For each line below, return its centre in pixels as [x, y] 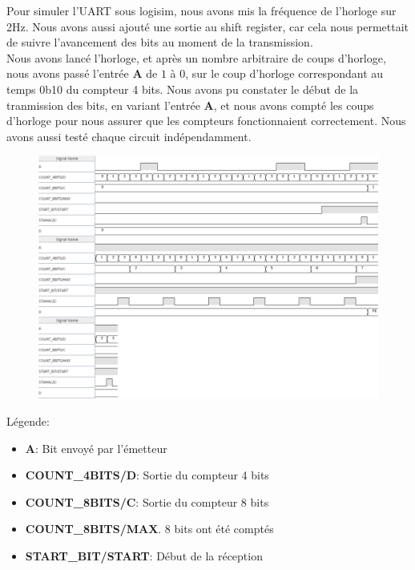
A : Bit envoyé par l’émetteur [96, 448]
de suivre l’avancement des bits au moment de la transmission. [160, 42]
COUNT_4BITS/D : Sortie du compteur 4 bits [147, 475]
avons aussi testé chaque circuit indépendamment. [129, 136]
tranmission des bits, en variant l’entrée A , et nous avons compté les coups [190, 105]
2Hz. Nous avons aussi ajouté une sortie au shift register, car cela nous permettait [208, 26]
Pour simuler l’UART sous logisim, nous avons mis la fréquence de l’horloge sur [201, 10]
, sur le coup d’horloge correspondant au [284, 73]
